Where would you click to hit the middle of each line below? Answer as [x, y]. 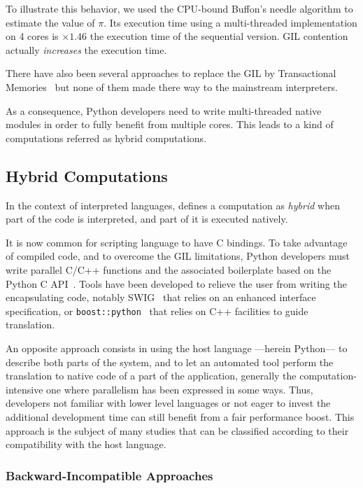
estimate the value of [50, 22]
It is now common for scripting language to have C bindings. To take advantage [177, 242]
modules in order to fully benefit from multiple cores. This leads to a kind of [170, 124]
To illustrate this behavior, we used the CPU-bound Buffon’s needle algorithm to [179, 8]
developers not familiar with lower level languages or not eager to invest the [168, 403]
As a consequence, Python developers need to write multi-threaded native [164, 110]
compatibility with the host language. [86, 444]
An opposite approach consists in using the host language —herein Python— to [177, 348]
